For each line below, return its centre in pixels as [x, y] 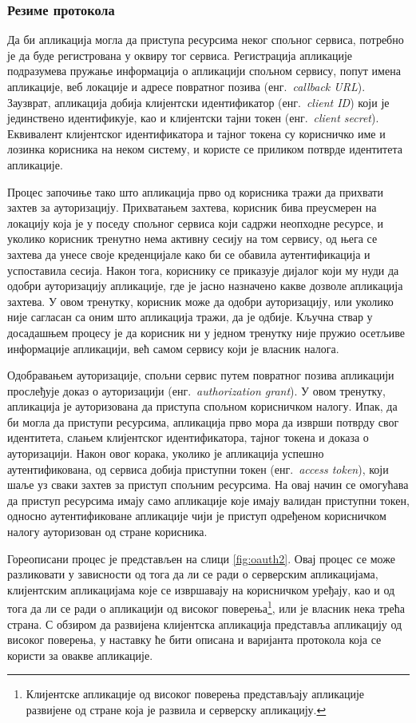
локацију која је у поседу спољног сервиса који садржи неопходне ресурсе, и [196, 222]
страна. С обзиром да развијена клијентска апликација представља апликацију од [205, 624]
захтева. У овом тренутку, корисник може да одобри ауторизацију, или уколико [200, 301]
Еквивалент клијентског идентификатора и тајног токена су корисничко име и [196, 133]
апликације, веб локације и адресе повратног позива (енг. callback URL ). [186, 86]
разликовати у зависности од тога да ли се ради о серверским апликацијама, [193, 574]
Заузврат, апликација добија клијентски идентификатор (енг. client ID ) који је [198, 102]
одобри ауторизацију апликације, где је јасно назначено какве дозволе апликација [205, 286]
